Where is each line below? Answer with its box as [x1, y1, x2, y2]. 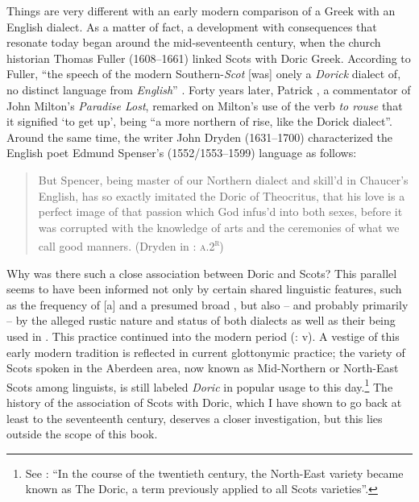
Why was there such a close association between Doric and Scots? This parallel [6, 264, 397, 281]
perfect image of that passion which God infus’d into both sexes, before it [38, 203, 403, 220]
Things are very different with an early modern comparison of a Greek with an [6, 2, 396, 19]
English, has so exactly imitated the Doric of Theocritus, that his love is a [38, 187, 405, 204]
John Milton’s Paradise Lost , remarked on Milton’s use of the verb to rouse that [6, 97, 403, 114]
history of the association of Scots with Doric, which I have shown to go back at [6, 393, 402, 410]
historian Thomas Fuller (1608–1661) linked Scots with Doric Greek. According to [6, 49, 411, 66]
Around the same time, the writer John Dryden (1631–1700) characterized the [6, 128, 393, 145]
